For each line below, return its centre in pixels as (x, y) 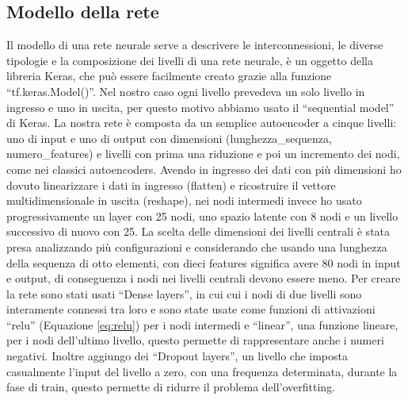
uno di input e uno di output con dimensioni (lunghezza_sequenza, (169, 138)
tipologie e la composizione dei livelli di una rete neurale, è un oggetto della (190, 60)
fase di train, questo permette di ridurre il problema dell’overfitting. (171, 387)
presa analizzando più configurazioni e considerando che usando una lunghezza (197, 246)
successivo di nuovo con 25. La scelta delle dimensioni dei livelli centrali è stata (198, 231)
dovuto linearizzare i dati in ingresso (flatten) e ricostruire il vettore (171, 185)
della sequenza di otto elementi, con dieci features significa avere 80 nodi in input (204, 262)
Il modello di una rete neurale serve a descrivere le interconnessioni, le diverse (195, 45)
